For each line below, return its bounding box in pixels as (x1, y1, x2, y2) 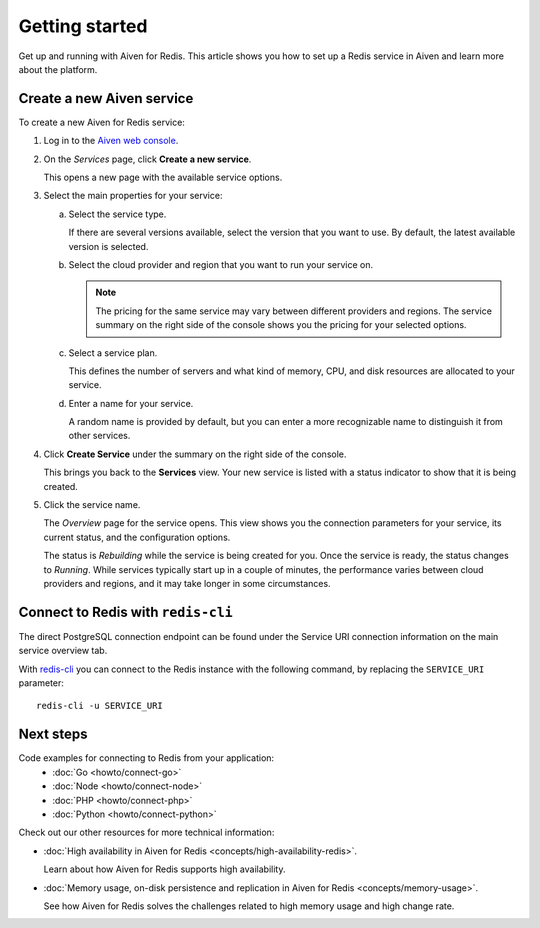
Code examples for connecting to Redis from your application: (18, 752, 275, 764)
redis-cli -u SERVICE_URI (36, 700, 164, 712)
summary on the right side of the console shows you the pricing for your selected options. (95, 319, 467, 331)
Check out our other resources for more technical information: (18, 826, 275, 839)
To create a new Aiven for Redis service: (18, 116, 185, 128)
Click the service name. (43, 499, 141, 511)
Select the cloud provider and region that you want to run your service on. (68, 258, 374, 270)
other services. (68, 430, 131, 442)
